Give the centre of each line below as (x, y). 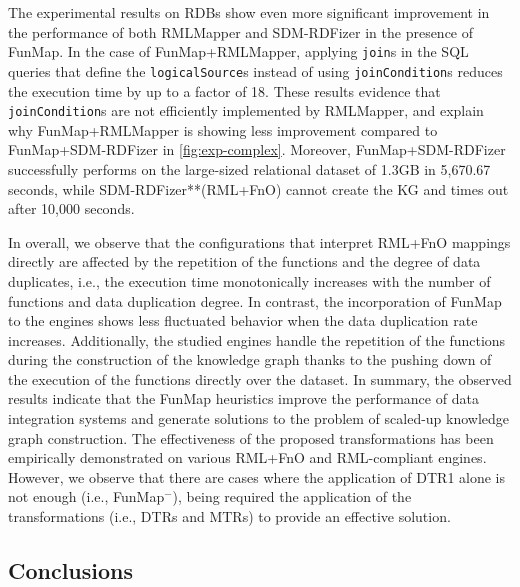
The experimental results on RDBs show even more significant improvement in (249, 12)
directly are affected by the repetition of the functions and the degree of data (244, 261)
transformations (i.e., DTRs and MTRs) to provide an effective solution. (229, 516)
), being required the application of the (292, 496)
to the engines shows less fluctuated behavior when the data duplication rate (243, 320)
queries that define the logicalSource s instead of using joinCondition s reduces (255, 70)
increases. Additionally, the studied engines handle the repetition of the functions (257, 339)
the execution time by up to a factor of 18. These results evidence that (224, 90)
